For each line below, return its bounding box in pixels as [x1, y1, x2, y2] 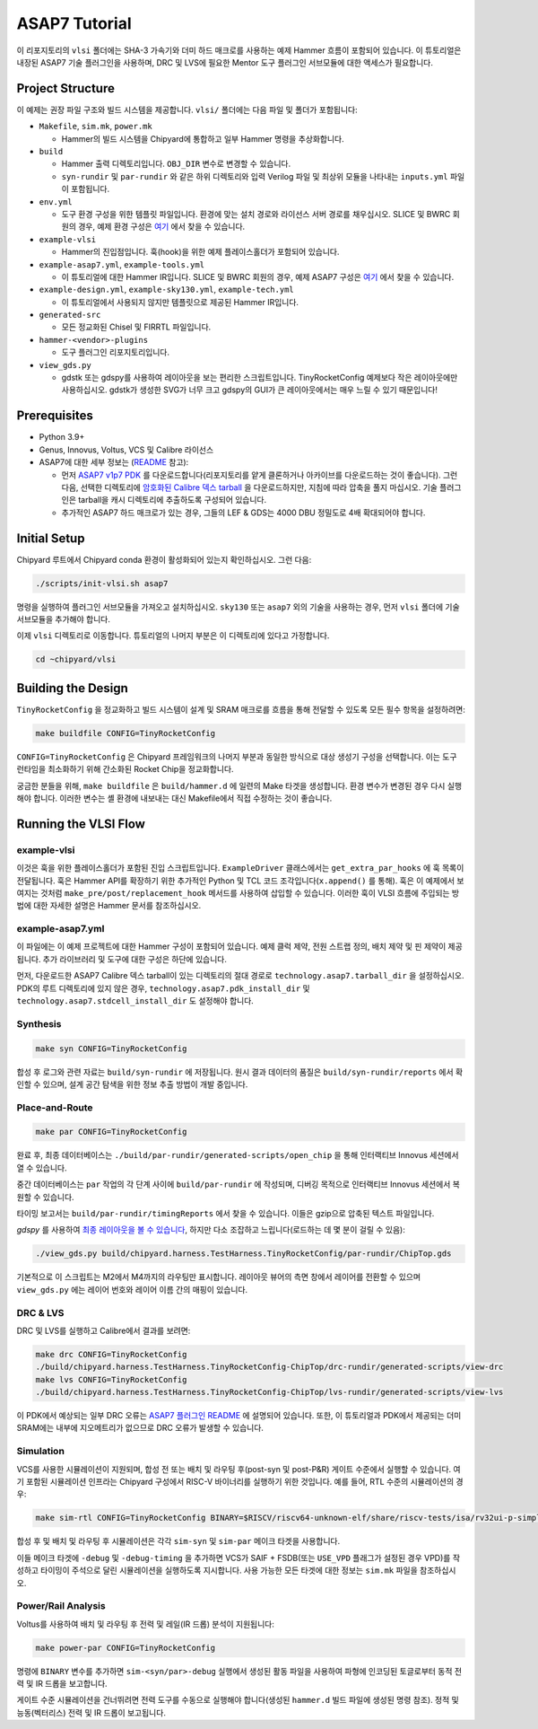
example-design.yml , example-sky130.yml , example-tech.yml [39, 284, 295, 295]
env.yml [39, 197, 74, 206]
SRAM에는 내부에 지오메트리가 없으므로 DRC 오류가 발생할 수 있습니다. [16, 1423, 265, 1434]
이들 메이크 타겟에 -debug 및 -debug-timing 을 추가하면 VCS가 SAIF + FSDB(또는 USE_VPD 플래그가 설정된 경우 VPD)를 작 [16, 1552, 461, 1563]
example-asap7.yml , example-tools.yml [39, 259, 205, 269]
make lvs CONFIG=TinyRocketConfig [35, 1374, 187, 1384]
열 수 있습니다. [16, 1163, 67, 1173]
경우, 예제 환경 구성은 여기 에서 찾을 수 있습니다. [77, 221, 246, 233]
